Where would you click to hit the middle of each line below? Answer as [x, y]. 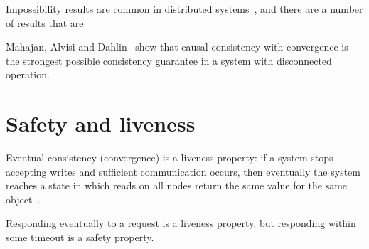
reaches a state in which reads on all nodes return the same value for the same [177, 185]
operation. [28, 74]
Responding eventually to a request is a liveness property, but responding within [181, 223]
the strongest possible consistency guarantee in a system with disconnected [169, 60]
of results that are [45, 22]
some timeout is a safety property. [80, 237]
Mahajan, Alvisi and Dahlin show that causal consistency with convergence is [177, 47]
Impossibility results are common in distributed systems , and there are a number [184, 9]
